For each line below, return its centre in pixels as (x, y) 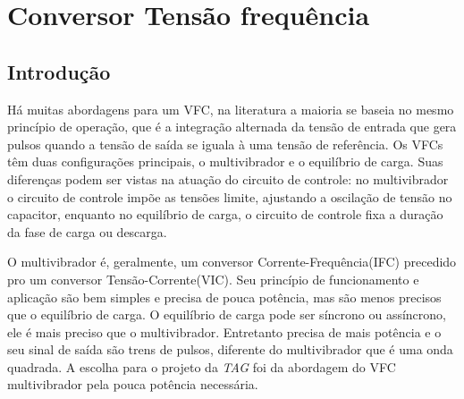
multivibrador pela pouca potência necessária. (133, 384)
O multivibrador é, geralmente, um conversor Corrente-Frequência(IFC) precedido (232, 262)
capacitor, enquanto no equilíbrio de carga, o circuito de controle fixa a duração (225, 214)
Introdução (59, 71)
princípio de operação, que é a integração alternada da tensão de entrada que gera (232, 127)
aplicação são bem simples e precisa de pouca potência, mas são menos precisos (224, 297)
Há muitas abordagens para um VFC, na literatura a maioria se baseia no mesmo (231, 109)
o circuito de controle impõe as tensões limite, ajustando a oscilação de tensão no (230, 196)
